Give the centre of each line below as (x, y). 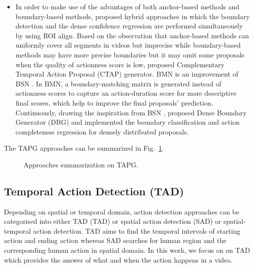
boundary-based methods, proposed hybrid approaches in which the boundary (133, 16)
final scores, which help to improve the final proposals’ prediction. (114, 102)
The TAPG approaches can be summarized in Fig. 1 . (84, 148)
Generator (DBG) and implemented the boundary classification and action (127, 122)
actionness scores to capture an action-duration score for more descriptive (126, 93)
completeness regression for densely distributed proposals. (102, 131)
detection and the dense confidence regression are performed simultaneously (129, 26)
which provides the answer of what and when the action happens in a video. (118, 259)
